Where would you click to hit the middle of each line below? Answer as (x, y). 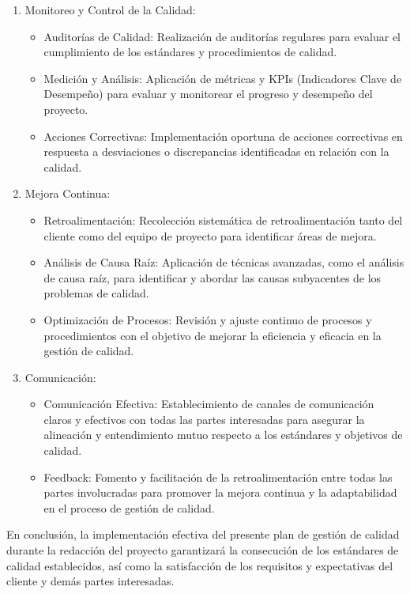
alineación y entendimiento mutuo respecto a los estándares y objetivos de (223, 435)
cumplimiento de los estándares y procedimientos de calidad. (190, 52)
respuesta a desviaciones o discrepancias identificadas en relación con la (216, 151)
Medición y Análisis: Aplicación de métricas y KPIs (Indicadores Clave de (223, 78)
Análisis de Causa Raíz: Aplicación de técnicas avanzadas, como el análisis (224, 262)
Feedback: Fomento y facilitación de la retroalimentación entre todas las (218, 477)
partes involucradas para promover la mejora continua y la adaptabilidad (220, 492)
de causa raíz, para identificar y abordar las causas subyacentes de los (213, 277)
